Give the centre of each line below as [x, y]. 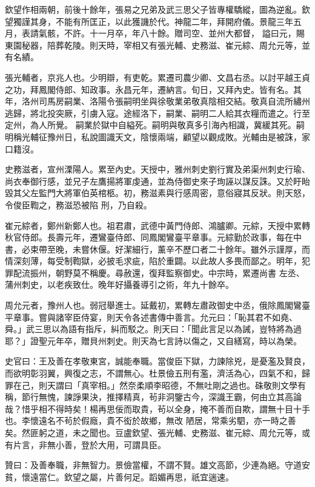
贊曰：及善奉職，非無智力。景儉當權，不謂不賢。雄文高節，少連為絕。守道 [153, 465]
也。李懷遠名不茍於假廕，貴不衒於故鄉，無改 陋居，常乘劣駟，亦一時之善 [151, 421]
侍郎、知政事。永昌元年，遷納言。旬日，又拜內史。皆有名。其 [178, 89]
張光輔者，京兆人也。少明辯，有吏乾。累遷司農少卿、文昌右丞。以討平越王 [153, 77]
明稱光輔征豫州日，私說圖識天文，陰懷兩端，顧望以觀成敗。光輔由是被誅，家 [157, 136]
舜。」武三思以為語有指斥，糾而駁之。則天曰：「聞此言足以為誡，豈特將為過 [153, 329]
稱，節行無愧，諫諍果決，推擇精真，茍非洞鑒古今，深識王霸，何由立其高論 [153, 397]
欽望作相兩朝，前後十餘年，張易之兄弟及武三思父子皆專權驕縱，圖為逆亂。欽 [157, 9]
